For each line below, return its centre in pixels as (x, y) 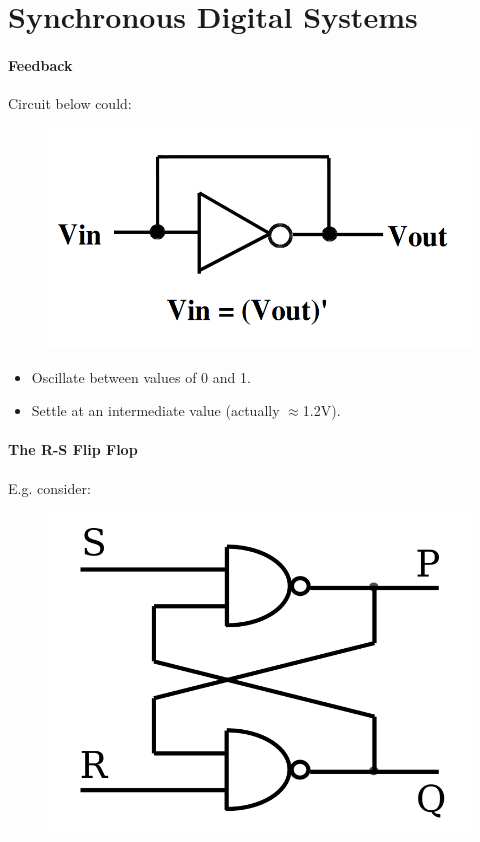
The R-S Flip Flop (73, 449)
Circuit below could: (70, 103)
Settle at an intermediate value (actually (155, 410)
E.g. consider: (49, 487)
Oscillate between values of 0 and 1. (141, 376)
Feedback (40, 64)
